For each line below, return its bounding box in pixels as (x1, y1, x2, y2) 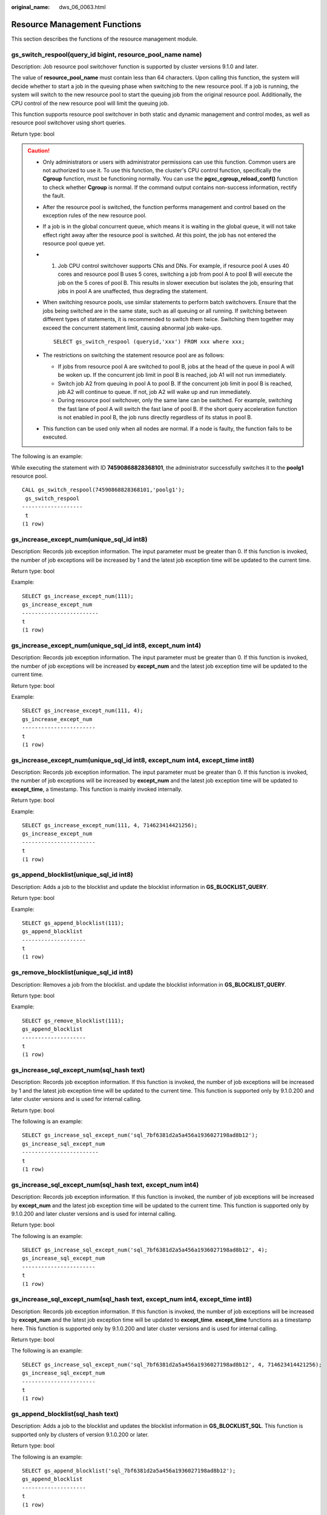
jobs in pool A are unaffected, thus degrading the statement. (58, 288, 208, 295)
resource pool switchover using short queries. (11, 119, 127, 127)
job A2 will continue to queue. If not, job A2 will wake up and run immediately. (58, 388, 251, 395)
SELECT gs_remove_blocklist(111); (22, 1017, 124, 1024)
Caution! (27, 147, 50, 155)
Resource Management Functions (11, 19, 142, 30)
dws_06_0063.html (59, 4, 106, 10)
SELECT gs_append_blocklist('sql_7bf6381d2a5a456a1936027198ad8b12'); (22, 1467, 236, 1474)
